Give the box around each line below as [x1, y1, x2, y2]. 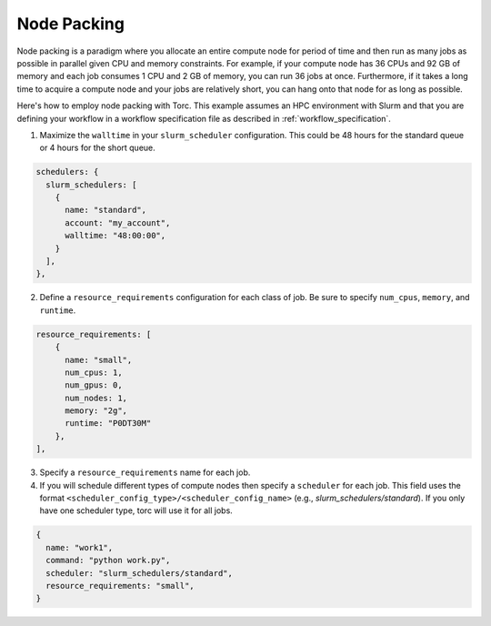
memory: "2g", [65, 406, 127, 416]
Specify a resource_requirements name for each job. [39, 467, 251, 478]
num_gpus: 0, [65, 380, 123, 390]
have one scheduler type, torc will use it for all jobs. [39, 505, 234, 516]
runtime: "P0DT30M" [65, 419, 152, 429]
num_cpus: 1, [65, 367, 123, 378]
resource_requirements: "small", [45, 581, 195, 591]
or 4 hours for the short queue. [39, 142, 156, 154]
